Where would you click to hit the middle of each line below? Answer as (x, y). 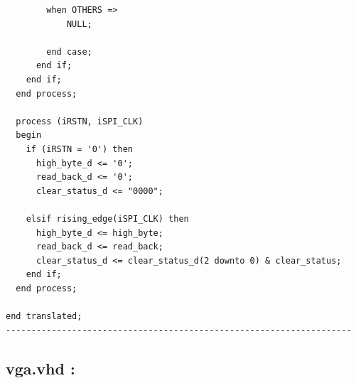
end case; (69, 52)
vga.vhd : (41, 368)
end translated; (44, 317)
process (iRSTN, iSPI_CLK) (80, 121)
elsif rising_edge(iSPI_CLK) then (107, 219)
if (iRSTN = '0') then (79, 149)
